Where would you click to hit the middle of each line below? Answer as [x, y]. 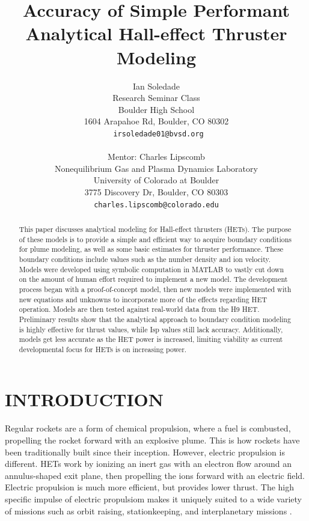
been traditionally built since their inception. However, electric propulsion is [145, 452]
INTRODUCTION [84, 399]
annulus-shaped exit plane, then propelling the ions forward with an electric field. [155, 475]
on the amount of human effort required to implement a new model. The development [153, 279]
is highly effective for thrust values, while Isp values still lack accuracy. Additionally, [151, 329]
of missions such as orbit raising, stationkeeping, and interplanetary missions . [148, 510]
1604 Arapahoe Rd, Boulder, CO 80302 [156, 121]
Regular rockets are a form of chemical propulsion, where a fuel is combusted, [148, 428]
